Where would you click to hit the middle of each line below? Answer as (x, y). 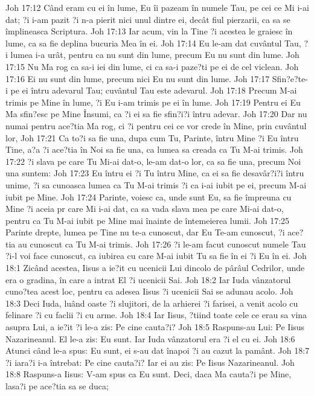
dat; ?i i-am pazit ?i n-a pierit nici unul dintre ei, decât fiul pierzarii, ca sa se (148, 19)
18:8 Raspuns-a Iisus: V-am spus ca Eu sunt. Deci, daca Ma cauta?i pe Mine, (149, 374)
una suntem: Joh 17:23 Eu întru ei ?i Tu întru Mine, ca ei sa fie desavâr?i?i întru (155, 173)
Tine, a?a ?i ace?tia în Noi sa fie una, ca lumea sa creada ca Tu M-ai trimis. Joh (154, 149)
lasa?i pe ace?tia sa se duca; (57, 386)
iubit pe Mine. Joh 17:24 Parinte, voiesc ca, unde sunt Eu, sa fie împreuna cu (149, 196)
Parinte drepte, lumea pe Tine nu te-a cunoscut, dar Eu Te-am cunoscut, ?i (145, 232)
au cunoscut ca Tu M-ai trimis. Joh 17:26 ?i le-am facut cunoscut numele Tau (162, 244)
